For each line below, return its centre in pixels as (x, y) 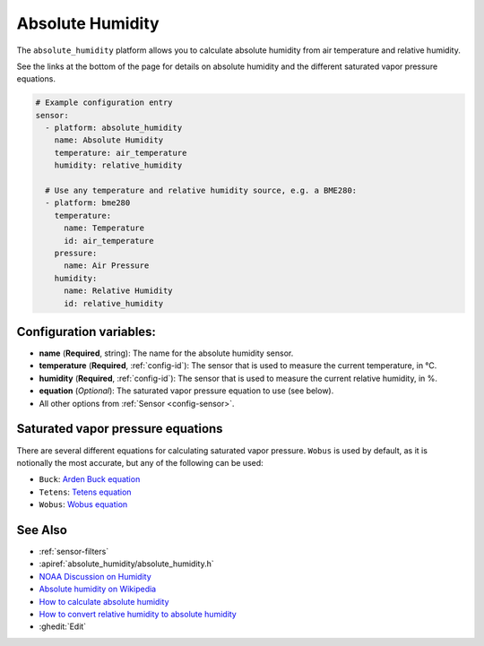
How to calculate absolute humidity (104, 601)
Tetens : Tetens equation (85, 492)
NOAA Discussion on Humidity (95, 576)
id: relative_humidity (114, 303)
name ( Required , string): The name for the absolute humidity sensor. (166, 353)
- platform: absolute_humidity (114, 128)
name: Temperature (104, 228)
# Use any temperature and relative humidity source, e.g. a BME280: (201, 191)
